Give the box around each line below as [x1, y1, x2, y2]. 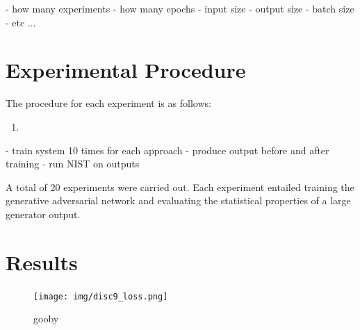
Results [6, 247, 78, 276]
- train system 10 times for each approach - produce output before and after [6, 142, 329, 157]
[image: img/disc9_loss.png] [33, 291, 168, 302]
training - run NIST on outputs [6, 156, 140, 171]
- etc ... [6, 15, 36, 29]
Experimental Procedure [6, 56, 246, 84]
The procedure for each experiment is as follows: [6, 96, 211, 110]
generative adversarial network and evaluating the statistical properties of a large [6, 193, 351, 208]
